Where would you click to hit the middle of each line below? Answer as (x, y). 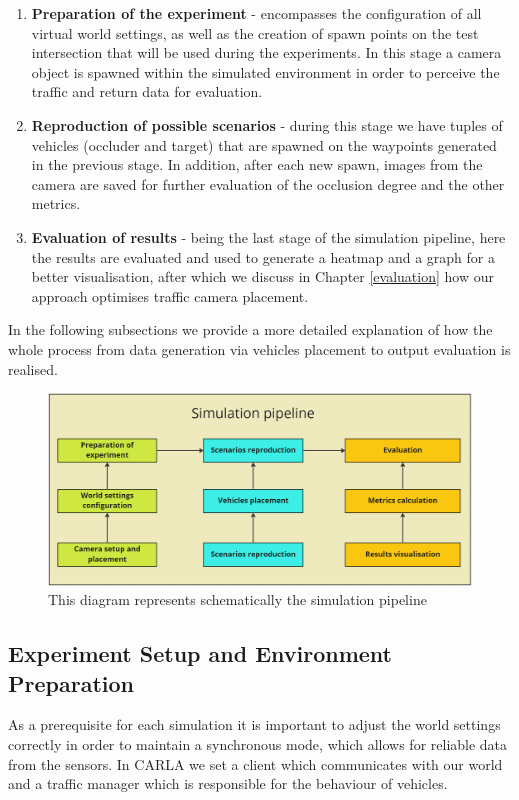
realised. (33, 368)
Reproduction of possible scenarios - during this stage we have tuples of (267, 124)
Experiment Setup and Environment (200, 653)
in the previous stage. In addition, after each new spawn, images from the (257, 164)
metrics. (56, 203)
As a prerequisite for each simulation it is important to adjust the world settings (254, 724)
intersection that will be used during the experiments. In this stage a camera (266, 52)
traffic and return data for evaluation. (147, 91)
